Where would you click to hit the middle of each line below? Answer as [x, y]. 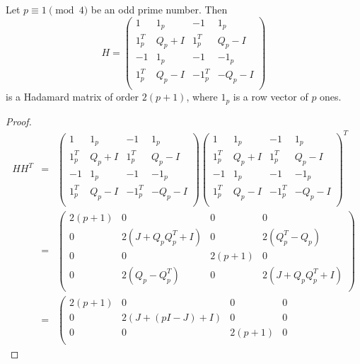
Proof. [19, 121]
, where [202, 97]
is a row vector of [271, 97]
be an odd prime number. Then [159, 9]
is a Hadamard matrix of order [72, 97]
